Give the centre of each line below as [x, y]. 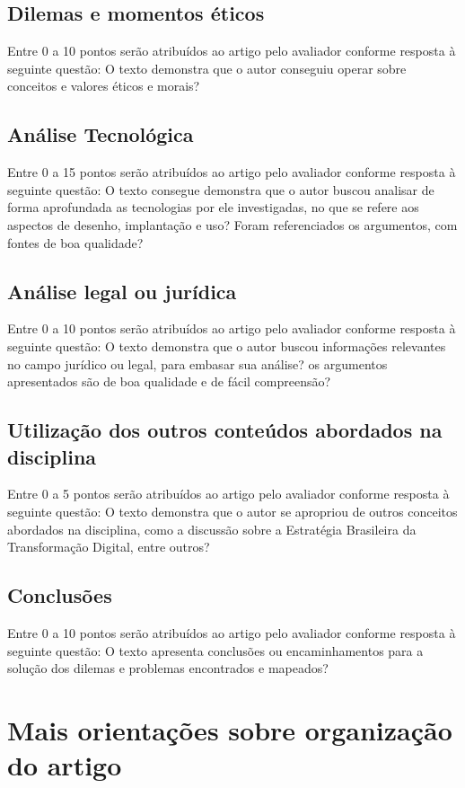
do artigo [65, 765]
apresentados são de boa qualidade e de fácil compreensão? [169, 381]
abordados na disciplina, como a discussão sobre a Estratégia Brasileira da [212, 529]
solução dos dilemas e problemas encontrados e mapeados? [168, 668]
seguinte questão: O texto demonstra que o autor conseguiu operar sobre [207, 68]
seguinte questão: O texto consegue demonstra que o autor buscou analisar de [221, 189]
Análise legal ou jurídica [122, 291]
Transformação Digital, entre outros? [109, 547]
